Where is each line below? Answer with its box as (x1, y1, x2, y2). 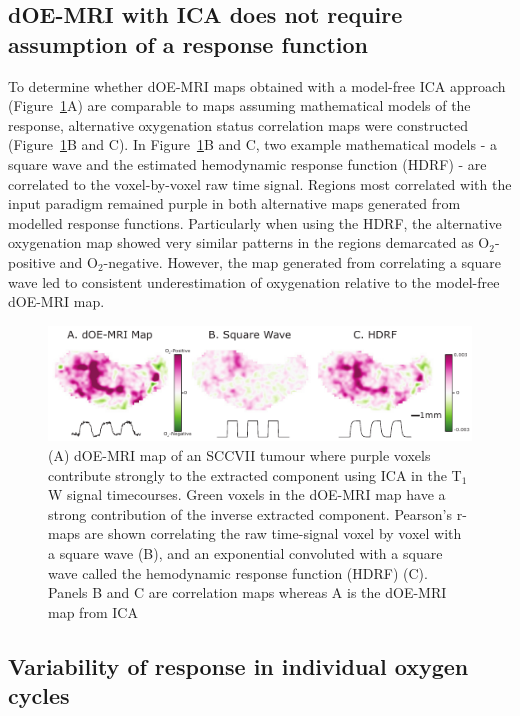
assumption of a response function (8, 28, 368, 59)
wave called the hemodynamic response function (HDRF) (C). (48, 562, 428, 583)
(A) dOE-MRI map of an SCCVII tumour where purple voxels (48, 445, 431, 466)
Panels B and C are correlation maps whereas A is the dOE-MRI (48, 582, 447, 603)
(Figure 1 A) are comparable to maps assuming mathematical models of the (8, 95, 471, 116)
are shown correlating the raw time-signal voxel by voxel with (84, 523, 462, 544)
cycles (8, 680, 70, 711)
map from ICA (48, 601, 138, 622)
